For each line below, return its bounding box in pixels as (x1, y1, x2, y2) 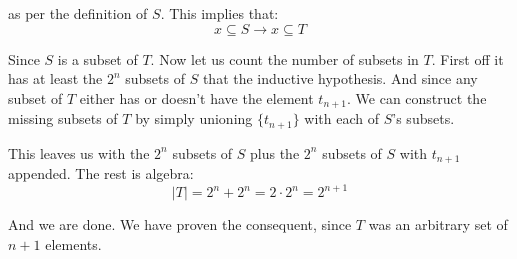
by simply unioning (135, 108, 253, 129)
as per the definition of (8, 3, 148, 23)
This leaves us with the (8, 142, 150, 163)
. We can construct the (347, 87, 487, 108)
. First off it (431, 48, 504, 69)
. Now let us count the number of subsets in (150, 48, 419, 69)
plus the (250, 142, 300, 163)
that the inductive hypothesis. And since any (202, 68, 478, 89)
